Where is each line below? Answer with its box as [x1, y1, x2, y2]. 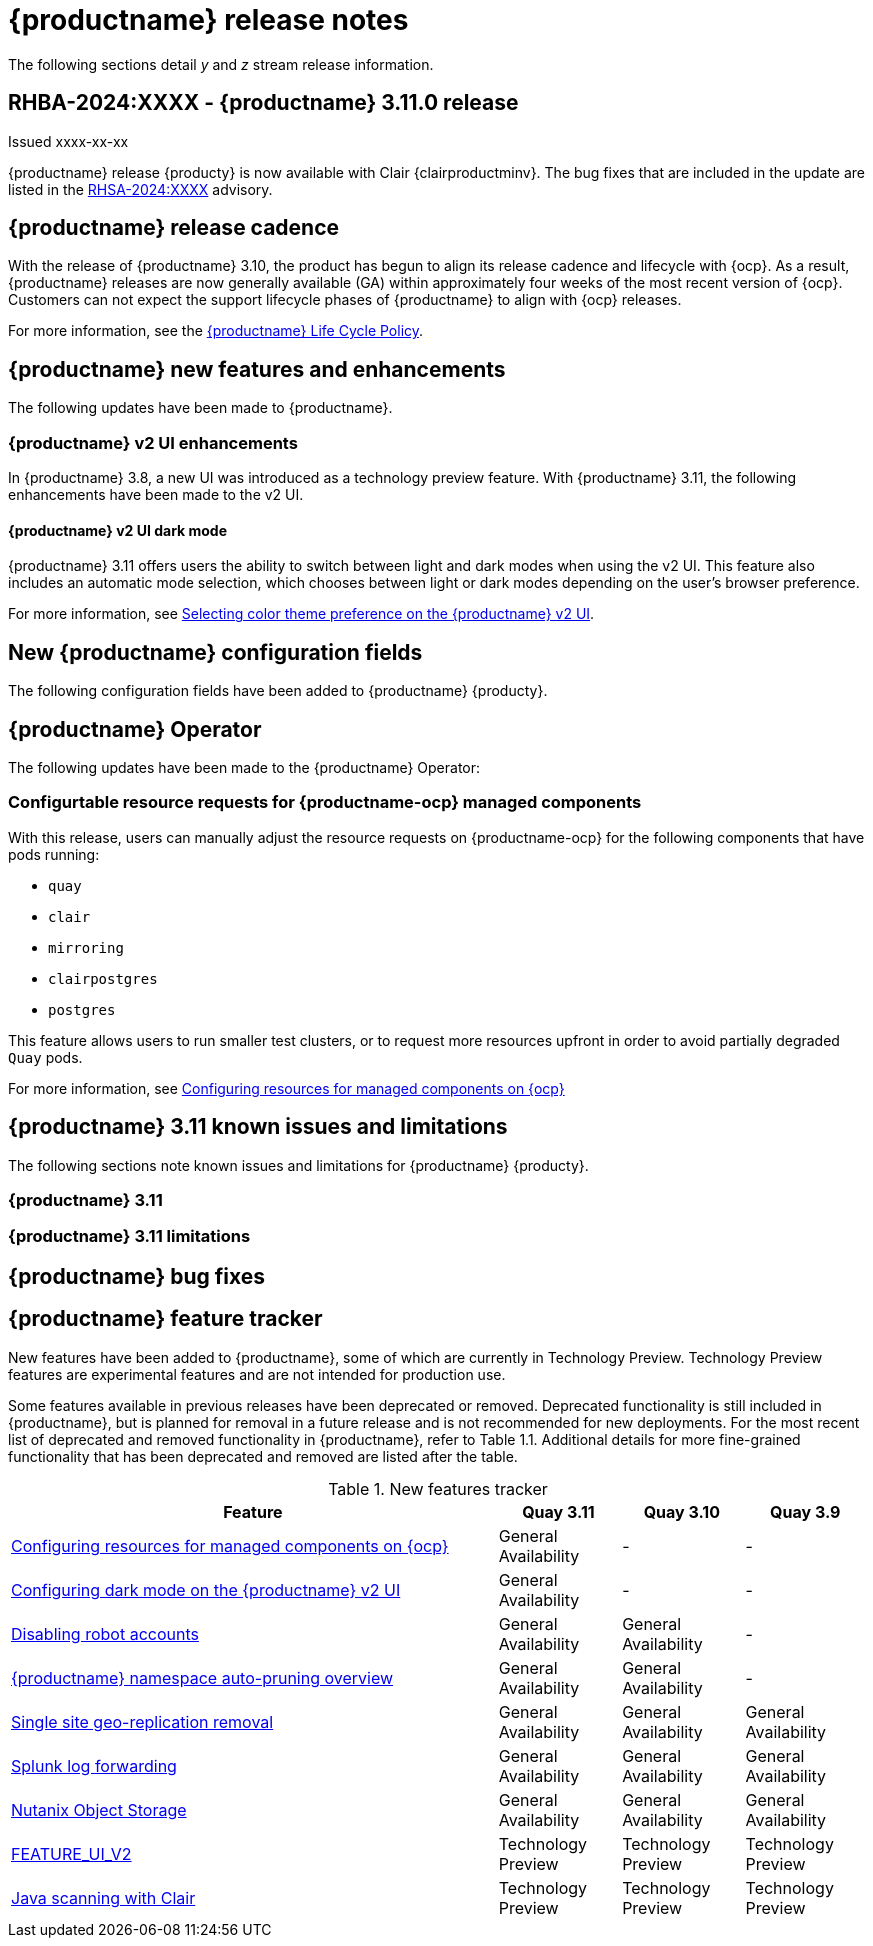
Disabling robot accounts [11, 1623, 199, 1644]
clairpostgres [48, 970, 158, 987]
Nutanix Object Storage [11, 1799, 187, 1820]
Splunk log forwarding [11, 1755, 177, 1776]
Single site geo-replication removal [11, 1711, 274, 1732]
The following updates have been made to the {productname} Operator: [8, 758, 481, 776]
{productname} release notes [8, 3, 409, 37]
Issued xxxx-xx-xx [8, 132, 129, 150]
